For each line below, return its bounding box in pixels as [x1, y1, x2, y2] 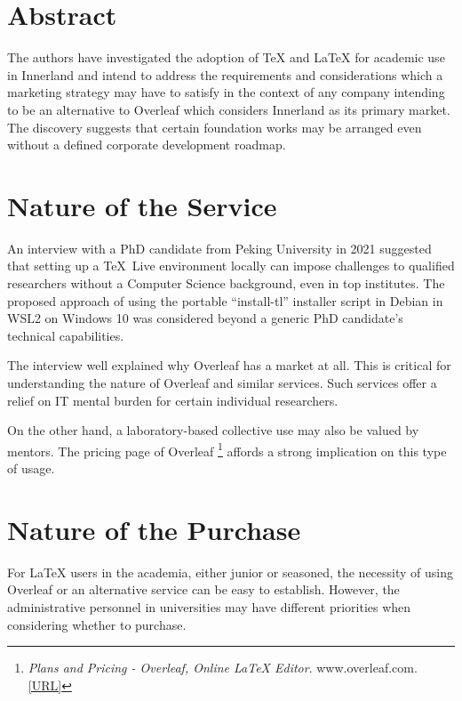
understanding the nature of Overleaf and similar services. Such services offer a [7, 373, 437, 391]
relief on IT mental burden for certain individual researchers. [7, 391, 339, 409]
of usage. [7, 459, 55, 477]
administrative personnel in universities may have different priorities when [7, 597, 411, 616]
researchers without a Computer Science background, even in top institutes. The [7, 274, 445, 292]
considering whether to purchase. [7, 615, 187, 633]
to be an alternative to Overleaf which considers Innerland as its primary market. [7, 100, 450, 118]
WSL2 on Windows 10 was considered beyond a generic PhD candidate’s [7, 309, 403, 327]
